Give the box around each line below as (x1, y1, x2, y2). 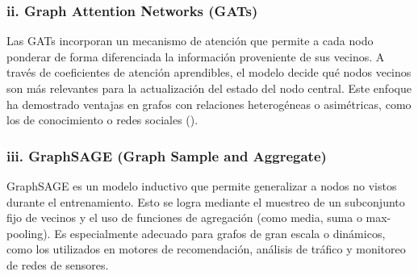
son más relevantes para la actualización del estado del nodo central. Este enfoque (6, 80, 412, 96)
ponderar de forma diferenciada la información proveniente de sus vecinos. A (6, 48, 385, 65)
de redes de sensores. (6, 256, 109, 273)
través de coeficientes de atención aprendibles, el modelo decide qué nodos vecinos (6, 64, 412, 81)
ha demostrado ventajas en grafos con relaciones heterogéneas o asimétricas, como (6, 95, 412, 112)
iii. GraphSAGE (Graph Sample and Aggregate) (6, 145, 327, 165)
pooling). (6, 224, 51, 241)
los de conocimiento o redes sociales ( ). (6, 111, 199, 128)
